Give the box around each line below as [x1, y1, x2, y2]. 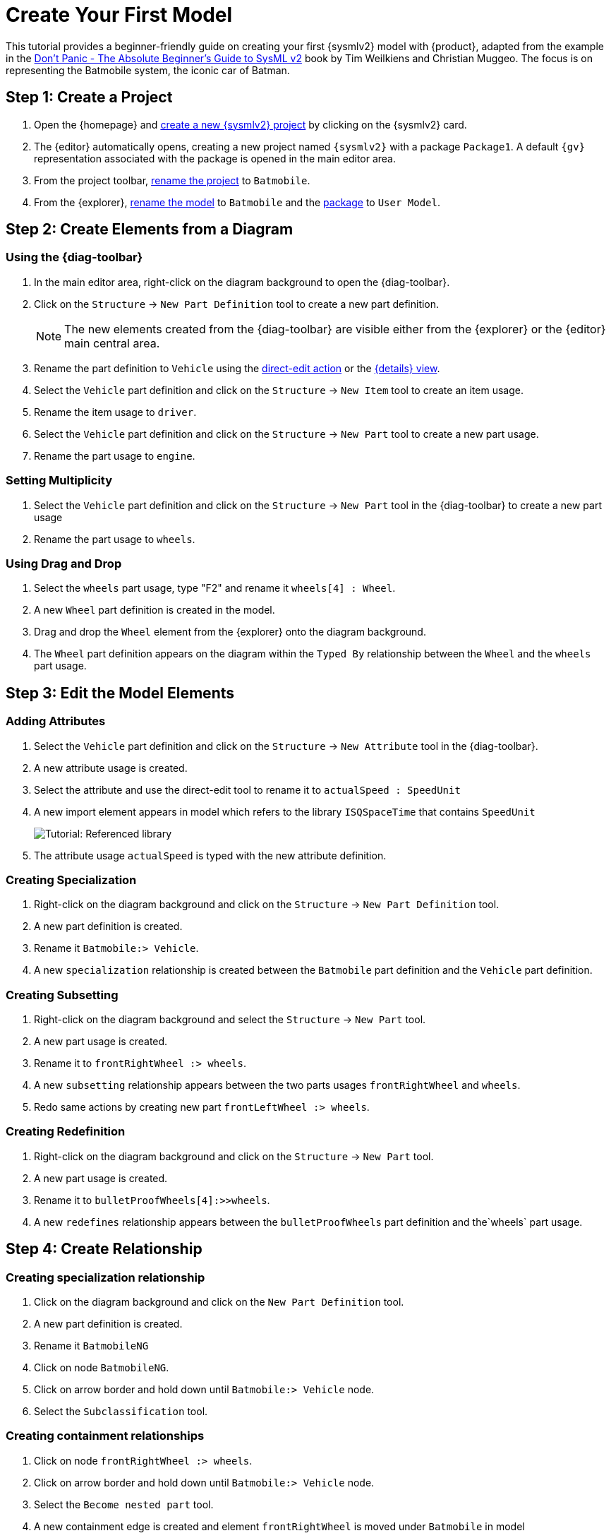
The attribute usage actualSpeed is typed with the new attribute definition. [34, 849, 387, 862]
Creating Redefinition [6, 1124, 126, 1139]
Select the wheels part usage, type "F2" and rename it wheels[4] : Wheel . [34, 582, 396, 595]
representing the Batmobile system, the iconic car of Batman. [6, 64, 290, 76]
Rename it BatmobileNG [34, 1340, 149, 1352]
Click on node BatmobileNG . [34, 1361, 169, 1373]
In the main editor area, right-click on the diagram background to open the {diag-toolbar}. [34, 275, 450, 288]
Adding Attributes [6, 714, 106, 729]
